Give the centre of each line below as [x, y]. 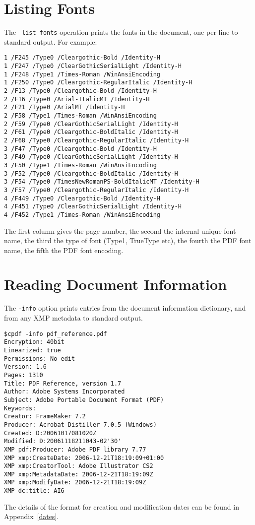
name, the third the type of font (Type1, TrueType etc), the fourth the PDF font [128, 240]
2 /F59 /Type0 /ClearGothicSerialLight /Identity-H [91, 124]
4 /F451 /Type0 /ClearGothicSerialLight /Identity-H [93, 207]
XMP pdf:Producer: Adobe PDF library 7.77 [75, 449]
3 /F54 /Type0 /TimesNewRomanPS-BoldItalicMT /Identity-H [102, 182]
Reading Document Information [116, 284]
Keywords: [20, 408]
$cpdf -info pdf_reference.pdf [56, 334]
